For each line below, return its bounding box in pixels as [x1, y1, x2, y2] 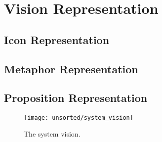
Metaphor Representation [4, 61, 138, 76]
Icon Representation [4, 32, 110, 47]
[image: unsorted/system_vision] [24, 114, 133, 122]
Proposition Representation [4, 90, 148, 105]
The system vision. [24, 128, 81, 139]
